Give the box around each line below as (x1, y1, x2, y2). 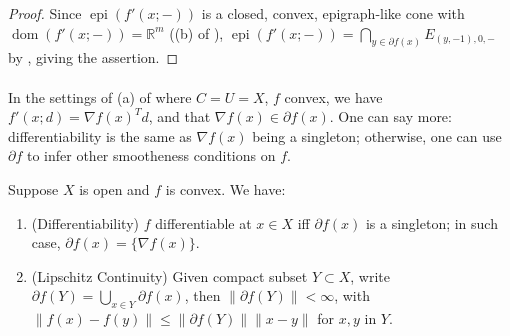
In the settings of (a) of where (8, 86, 192, 107)
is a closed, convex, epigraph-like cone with (201, 3, 465, 23)
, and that (148, 106, 211, 127)
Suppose (8, 179, 59, 200)
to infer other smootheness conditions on (26, 145, 276, 166)
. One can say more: (329, 106, 452, 127)
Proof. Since (8, 3, 82, 23)
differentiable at (155, 212, 252, 233)
